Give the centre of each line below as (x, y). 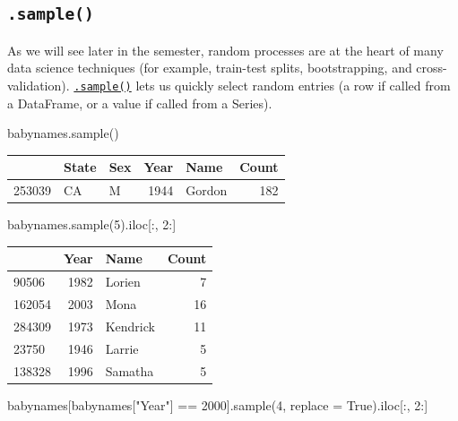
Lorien (123, 282)
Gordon (207, 190)
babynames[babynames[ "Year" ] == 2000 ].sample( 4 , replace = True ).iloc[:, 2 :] (218, 404)
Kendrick (130, 326)
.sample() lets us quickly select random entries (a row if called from (262, 85)
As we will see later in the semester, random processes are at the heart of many (225, 50)
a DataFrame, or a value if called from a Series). (140, 103)
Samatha (130, 370)
